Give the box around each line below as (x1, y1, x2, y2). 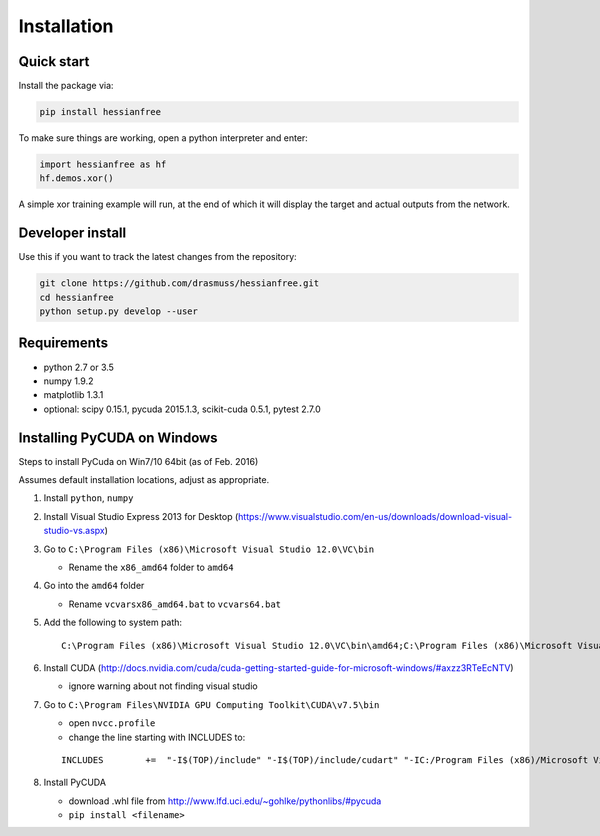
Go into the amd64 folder (43, 580, 145, 592)
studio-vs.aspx (43, 525, 105, 537)
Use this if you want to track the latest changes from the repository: (18, 251, 297, 263)
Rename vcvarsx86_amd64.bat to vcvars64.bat (68, 598, 282, 610)
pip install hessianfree (39, 106, 162, 118)
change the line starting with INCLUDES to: (68, 731, 246, 743)
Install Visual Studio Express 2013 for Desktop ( (43, 510, 239, 522)
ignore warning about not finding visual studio (68, 680, 259, 692)
